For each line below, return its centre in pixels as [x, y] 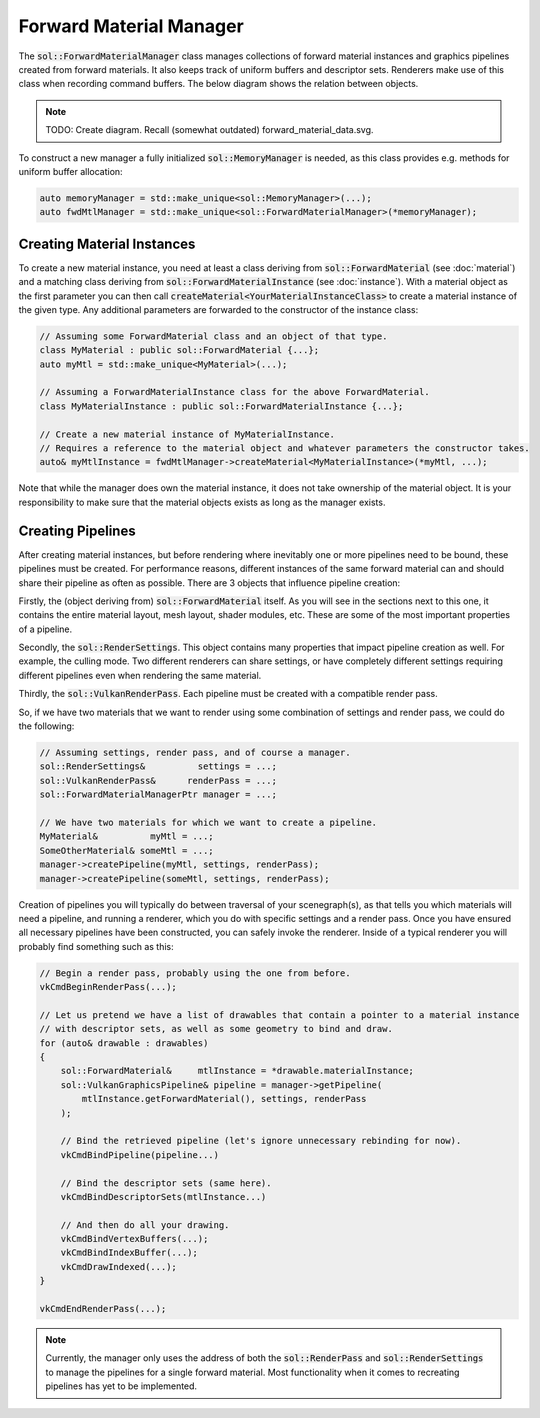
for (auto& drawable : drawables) [124, 1043]
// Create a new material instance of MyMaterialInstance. [187, 434]
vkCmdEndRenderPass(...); [103, 1309]
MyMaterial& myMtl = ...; [126, 836]
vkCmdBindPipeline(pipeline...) [140, 1154]
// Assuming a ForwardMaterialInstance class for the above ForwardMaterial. [234, 392]
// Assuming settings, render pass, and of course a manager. [195, 752]
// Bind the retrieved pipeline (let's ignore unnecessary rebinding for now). [261, 1141]
